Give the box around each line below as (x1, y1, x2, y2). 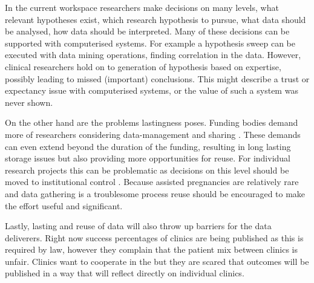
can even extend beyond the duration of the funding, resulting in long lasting (5, 140, 291, 152)
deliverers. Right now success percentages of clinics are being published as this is (5, 231, 304, 244)
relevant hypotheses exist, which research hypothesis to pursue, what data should (5, 13, 306, 25)
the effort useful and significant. (5, 199, 123, 212)
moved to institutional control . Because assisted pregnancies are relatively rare (5, 175, 299, 188)
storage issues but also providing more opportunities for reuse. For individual (5, 152, 291, 164)
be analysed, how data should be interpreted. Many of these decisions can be (5, 25, 290, 37)
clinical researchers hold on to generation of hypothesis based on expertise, (5, 60, 281, 73)
